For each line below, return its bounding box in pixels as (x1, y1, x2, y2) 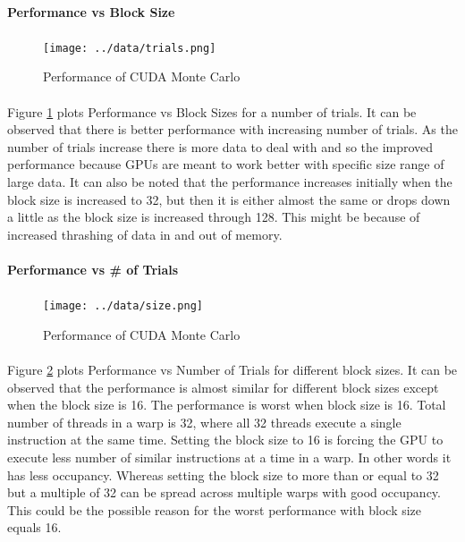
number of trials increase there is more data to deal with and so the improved (7, 137, 434, 156)
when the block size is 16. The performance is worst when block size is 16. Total (7, 395, 446, 414)
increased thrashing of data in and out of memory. (7, 224, 283, 243)
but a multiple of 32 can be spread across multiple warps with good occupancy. (7, 483, 441, 502)
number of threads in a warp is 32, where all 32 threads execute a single (7, 412, 402, 431)
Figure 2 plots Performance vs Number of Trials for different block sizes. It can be (7, 360, 458, 378)
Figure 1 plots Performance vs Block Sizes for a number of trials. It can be (7, 102, 417, 121)
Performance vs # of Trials (7, 259, 179, 278)
